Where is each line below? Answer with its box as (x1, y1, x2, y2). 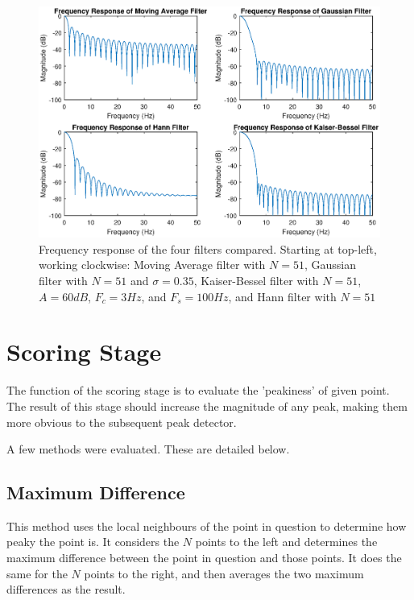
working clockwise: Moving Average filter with (39, 256, 266, 273)
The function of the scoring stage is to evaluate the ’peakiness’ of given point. (6, 382, 390, 399)
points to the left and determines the (195, 533, 378, 550)
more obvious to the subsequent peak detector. (6, 413, 237, 430)
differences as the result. (6, 581, 126, 598)
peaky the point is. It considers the (6, 533, 180, 550)
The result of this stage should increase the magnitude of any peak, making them (6, 397, 408, 414)
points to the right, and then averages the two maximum (84, 565, 364, 581)
